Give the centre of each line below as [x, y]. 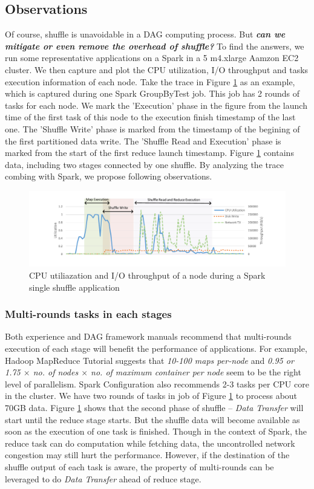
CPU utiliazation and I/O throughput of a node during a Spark [147, 275]
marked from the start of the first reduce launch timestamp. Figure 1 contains [149, 153]
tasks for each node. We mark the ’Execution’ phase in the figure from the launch [156, 105]
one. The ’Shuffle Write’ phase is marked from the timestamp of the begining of [152, 128]
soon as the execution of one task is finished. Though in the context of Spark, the [156, 431]
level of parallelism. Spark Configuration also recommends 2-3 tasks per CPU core [157, 384]
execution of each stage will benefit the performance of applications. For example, [156, 348]
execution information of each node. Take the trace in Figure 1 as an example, [150, 81]
